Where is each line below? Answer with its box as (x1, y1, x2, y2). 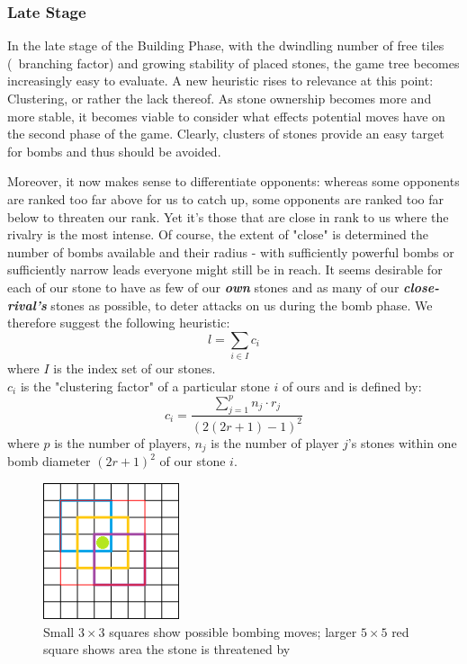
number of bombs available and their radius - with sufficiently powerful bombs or (7, 242, 454, 261)
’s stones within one (347, 433, 457, 452)
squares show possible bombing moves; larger (109, 622, 357, 641)
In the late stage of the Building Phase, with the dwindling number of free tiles (7, 36, 445, 55)
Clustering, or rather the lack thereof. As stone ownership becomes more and (7, 89, 432, 107)
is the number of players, (54, 433, 191, 452)
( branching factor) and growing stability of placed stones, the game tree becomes (7, 53, 460, 72)
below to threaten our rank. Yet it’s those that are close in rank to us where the (7, 207, 449, 226)
